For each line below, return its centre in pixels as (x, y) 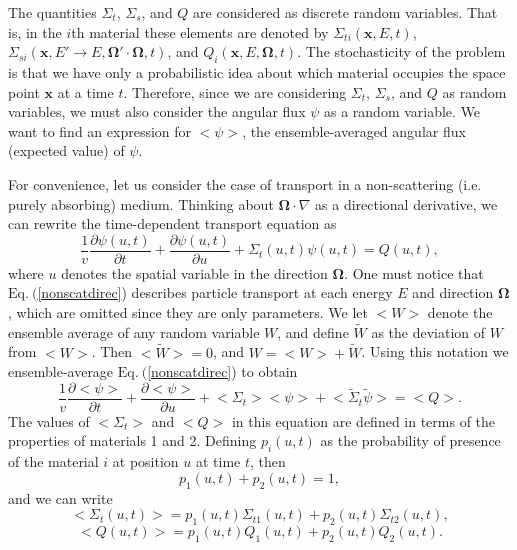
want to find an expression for (100, 130)
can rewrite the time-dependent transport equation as (172, 223)
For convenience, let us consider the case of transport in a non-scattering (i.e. (245, 183)
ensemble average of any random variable (134, 331)
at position (145, 461)
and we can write (60, 497)
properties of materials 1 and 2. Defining (132, 440)
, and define (313, 331)
